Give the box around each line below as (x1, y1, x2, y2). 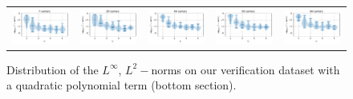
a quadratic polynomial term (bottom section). (6, 77, 237, 93)
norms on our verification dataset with (151, 61, 340, 77)
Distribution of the (6, 61, 99, 77)
